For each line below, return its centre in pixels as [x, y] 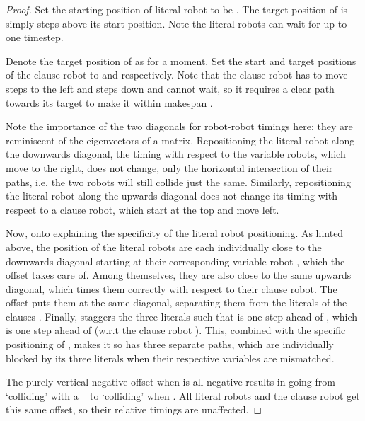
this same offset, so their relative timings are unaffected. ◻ [134, 409]
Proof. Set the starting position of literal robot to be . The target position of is [177, 9]
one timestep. [35, 37]
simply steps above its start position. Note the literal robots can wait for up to [176, 23]
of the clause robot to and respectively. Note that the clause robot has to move [177, 75]
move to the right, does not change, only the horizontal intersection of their [169, 167]
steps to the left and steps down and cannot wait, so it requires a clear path [170, 88]
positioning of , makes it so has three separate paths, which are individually [170, 344]
